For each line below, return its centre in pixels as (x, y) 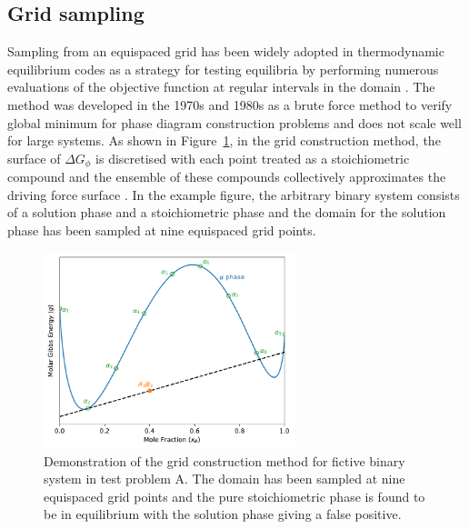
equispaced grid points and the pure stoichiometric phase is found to (234, 496)
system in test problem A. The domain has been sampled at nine (225, 479)
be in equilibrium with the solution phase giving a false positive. (223, 514)
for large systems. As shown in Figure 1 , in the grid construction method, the (224, 140)
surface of (34, 158)
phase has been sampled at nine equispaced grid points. (162, 230)
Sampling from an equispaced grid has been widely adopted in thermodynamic (226, 51)
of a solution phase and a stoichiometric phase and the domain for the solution (227, 212)
